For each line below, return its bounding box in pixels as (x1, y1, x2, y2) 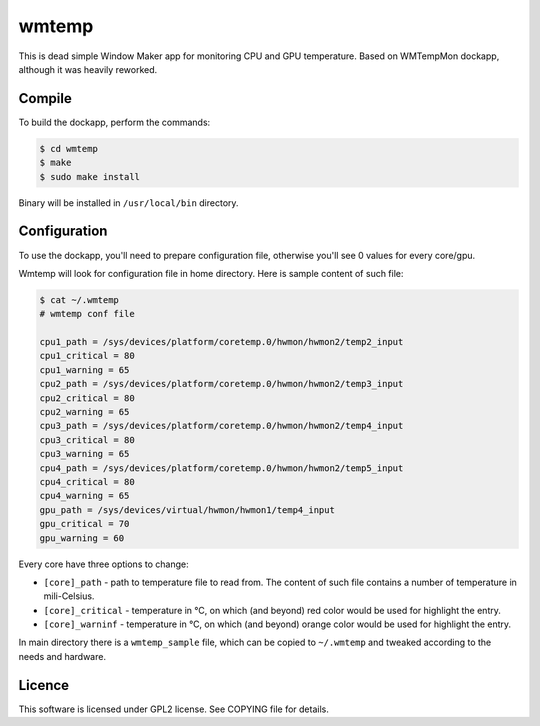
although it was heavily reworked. (18, 63, 158, 75)
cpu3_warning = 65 (39, 448, 130, 460)
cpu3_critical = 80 (39, 434, 135, 445)
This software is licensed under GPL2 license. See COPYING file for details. (18, 703, 329, 715)
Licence (18, 676, 70, 694)
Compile (18, 90, 72, 107)
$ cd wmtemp (39, 143, 99, 154)
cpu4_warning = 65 (39, 490, 130, 502)
